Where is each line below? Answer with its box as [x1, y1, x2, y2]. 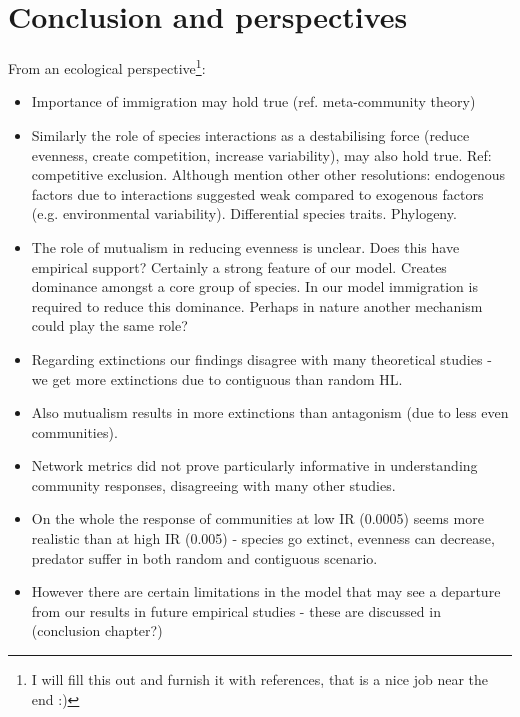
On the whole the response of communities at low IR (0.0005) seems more [31, 508, 484, 529]
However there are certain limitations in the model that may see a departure [31, 581, 501, 602]
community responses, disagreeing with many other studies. [31, 474, 396, 495]
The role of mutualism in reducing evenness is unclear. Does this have [31, 236, 460, 257]
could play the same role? [31, 315, 188, 336]
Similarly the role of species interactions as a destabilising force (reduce [31, 124, 470, 145]
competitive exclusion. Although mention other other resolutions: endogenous [31, 164, 506, 185]
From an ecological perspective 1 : [8, 55, 206, 78]
